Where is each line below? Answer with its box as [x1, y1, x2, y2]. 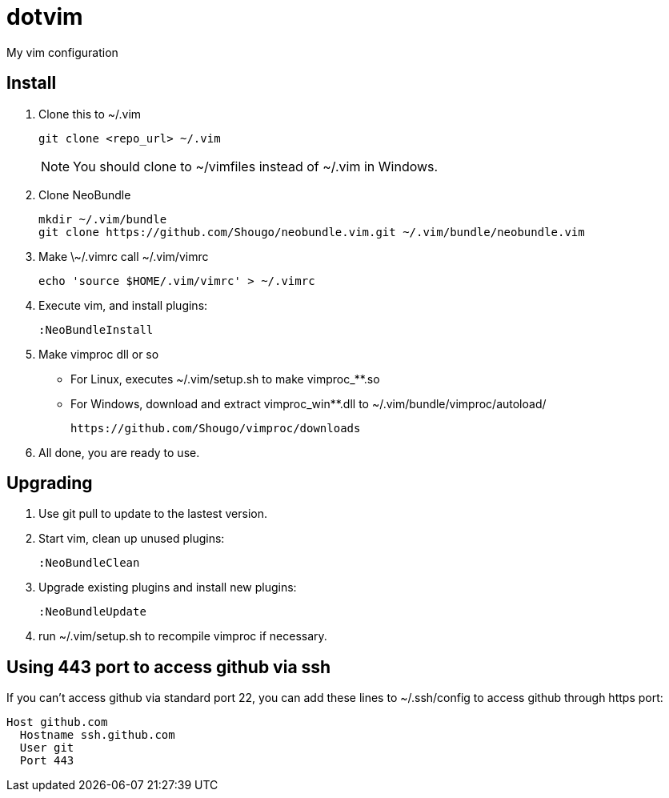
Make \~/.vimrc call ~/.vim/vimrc [38, 249, 209, 263]
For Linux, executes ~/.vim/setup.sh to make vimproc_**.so [70, 371, 380, 386]
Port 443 [19, 754, 74, 768]
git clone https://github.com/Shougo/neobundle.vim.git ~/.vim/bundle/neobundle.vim [38, 225, 585, 239]
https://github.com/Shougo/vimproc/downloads [70, 421, 361, 435]
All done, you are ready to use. [38, 445, 200, 459]
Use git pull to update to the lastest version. [38, 507, 267, 521]
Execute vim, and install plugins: [38, 298, 208, 312]
